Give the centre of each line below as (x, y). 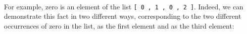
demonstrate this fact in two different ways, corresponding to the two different (123, 16)
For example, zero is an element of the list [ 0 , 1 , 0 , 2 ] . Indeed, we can (124, 6)
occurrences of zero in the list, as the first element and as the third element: (119, 25)
